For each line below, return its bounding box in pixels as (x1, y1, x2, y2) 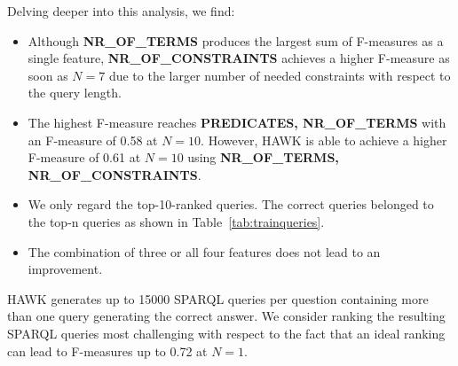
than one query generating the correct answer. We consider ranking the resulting (7, 307, 446, 325)
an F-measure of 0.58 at (28, 130, 158, 149)
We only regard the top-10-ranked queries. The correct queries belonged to (28, 195, 434, 214)
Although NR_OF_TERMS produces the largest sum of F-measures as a (28, 31, 444, 50)
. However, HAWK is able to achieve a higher (201, 130, 447, 149)
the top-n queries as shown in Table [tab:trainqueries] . (28, 212, 325, 230)
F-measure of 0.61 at (28, 148, 141, 167)
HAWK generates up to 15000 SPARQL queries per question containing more (7, 289, 429, 308)
